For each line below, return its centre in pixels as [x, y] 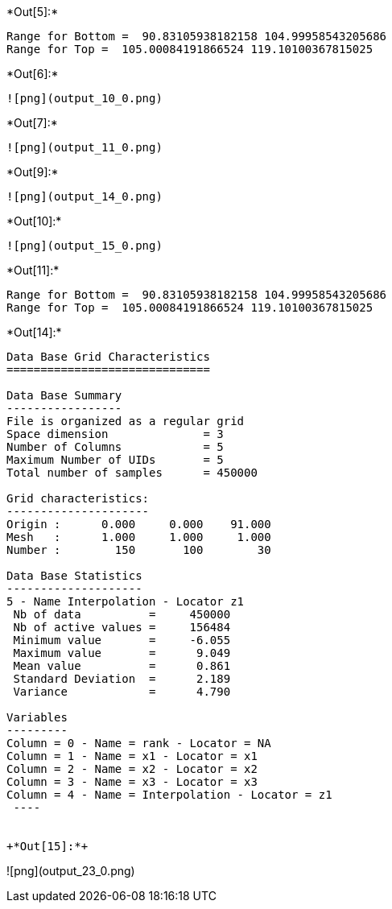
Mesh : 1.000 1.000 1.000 [139, 537]
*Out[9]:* [33, 172]
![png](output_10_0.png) [85, 98]
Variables [37, 717]
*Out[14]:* [34, 332]
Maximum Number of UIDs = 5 [115, 460]
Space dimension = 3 [115, 434]
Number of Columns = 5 [115, 447]
